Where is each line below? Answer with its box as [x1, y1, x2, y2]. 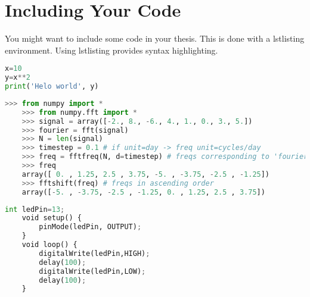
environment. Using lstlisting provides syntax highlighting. [5, 43, 218, 56]
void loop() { [21, 240, 77, 249]
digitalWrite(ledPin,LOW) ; [39, 267, 146, 276]
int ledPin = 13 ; [5, 205, 65, 214]
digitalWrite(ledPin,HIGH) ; [39, 249, 150, 258]
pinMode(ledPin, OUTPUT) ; [39, 223, 142, 232]
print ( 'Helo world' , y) [5, 82, 99, 91]
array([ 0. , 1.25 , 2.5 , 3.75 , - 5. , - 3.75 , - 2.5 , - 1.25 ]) [21, 170, 270, 179]
